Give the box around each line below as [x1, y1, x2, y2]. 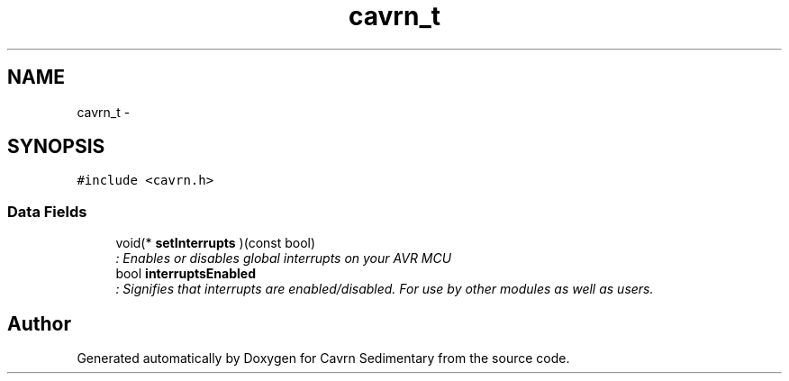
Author [7, 312, 71, 335]
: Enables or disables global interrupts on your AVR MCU [115, 250, 452, 267]
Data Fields [7, 202, 87, 221]
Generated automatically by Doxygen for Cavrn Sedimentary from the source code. [77, 350, 570, 367]
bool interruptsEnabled [115, 266, 256, 282]
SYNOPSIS [7, 135, 105, 159]
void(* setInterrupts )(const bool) [115, 235, 316, 251]
